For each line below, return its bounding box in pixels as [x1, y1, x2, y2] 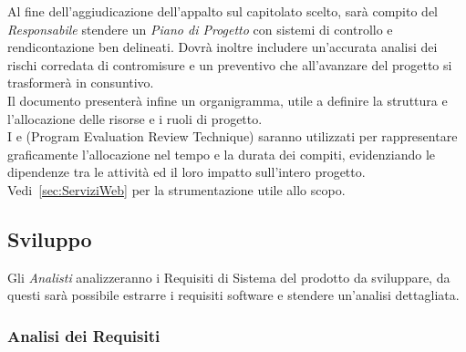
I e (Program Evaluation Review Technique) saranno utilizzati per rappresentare [7, 127, 458, 146]
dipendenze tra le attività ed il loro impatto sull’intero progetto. [7, 162, 366, 181]
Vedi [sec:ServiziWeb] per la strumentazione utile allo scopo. [7, 180, 346, 199]
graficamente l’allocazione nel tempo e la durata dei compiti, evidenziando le [7, 144, 436, 163]
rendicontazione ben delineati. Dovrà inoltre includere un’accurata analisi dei [7, 37, 438, 57]
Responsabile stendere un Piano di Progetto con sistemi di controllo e [7, 19, 393, 38]
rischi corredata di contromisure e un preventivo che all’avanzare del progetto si [7, 55, 452, 74]
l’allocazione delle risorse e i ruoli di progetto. [7, 109, 263, 128]
